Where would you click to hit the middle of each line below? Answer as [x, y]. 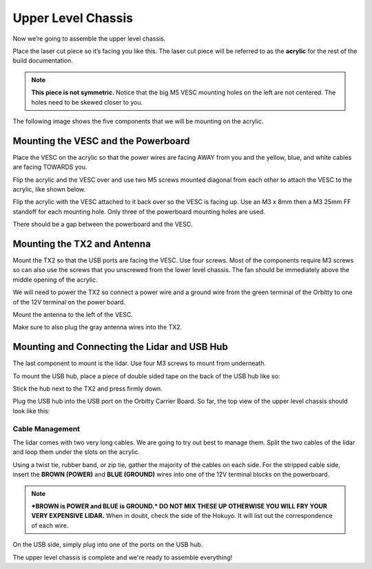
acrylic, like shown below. [49, 189]
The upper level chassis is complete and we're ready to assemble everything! [123, 557]
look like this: [31, 411]
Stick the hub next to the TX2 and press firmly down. [88, 389]
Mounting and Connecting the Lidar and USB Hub [121, 347]
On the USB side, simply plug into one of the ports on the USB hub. [108, 545]
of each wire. [50, 525]
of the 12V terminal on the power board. [69, 302]
